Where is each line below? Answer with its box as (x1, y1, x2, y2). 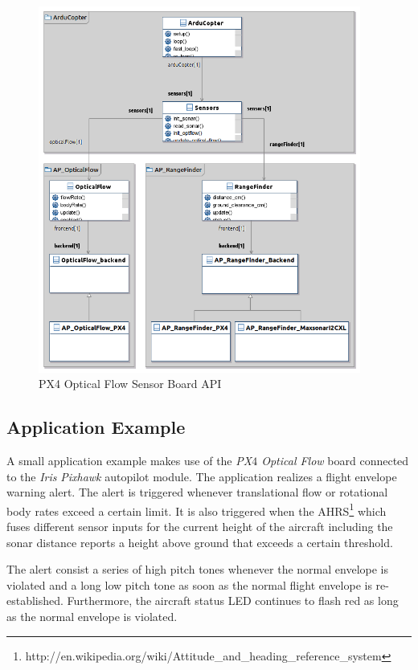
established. (6, 592, 64, 609)
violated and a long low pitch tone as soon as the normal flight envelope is (6, 576, 372, 593)
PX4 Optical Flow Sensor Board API (39, 375, 222, 392)
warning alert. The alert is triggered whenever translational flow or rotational (6, 484, 388, 500)
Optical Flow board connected (261, 451, 409, 468)
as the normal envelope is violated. (6, 607, 178, 624)
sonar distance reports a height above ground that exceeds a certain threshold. (6, 533, 393, 550)
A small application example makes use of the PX (6, 451, 252, 468)
